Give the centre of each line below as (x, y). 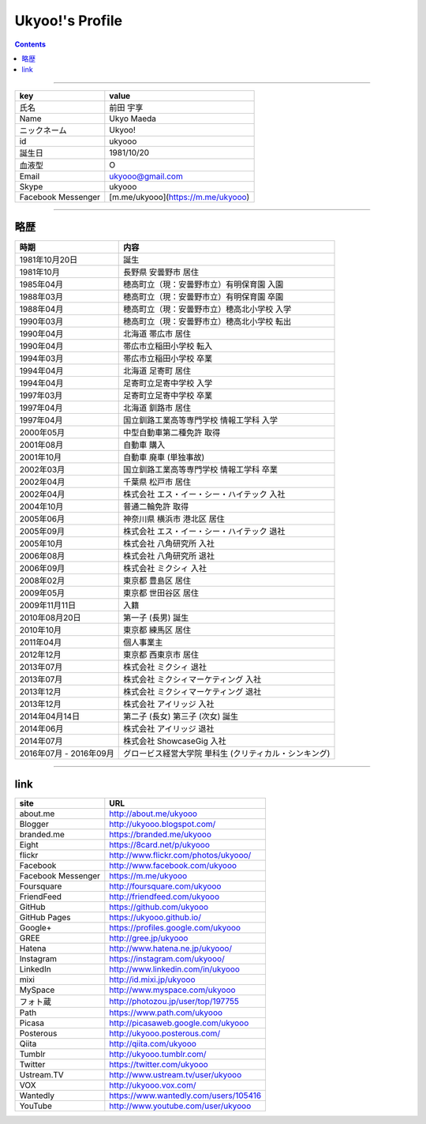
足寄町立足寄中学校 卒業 (168, 396)
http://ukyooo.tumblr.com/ (158, 1054)
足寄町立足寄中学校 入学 (168, 383)
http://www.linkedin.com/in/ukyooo (175, 969)
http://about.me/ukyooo (153, 814)
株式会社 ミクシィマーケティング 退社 (192, 692)
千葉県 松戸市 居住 (157, 482)
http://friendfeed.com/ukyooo (164, 897)
